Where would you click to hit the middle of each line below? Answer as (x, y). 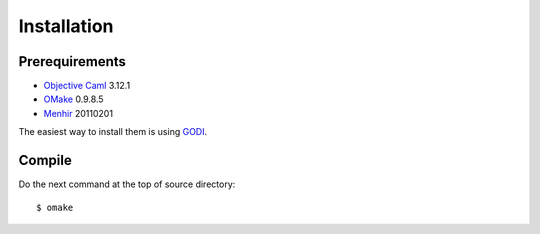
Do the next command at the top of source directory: (127, 184)
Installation (66, 26)
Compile (45, 160)
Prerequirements (72, 61)
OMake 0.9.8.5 (73, 99)
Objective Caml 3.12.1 (87, 86)
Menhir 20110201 (78, 113)
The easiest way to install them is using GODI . (113, 132)
